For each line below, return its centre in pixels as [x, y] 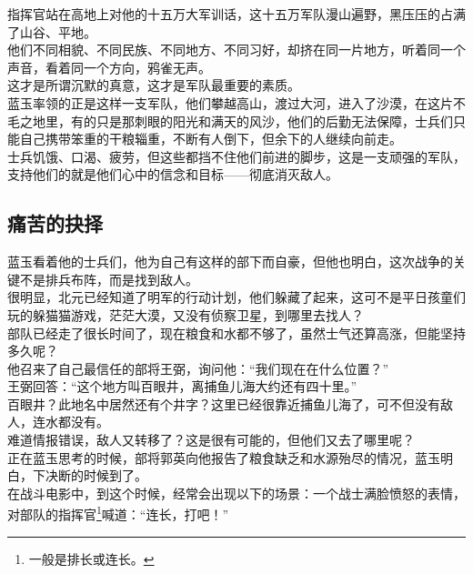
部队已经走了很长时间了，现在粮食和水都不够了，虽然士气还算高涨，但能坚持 [236, 332]
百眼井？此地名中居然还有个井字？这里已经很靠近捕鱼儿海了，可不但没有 [224, 403]
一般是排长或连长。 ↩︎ [91, 558]
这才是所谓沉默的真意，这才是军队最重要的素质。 [154, 85]
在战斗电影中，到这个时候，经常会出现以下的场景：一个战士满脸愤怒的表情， [236, 493]
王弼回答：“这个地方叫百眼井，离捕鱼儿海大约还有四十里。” [182, 386]
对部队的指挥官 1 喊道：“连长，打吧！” [118, 513]
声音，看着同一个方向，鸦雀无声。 [109, 67]
